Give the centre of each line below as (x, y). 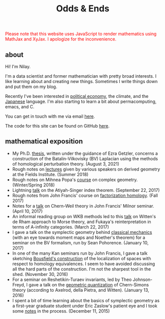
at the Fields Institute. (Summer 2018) (50, 174)
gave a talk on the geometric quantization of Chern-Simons (89, 284)
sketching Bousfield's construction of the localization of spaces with (82, 258)
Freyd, (19, 284)
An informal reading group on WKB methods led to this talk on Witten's (84, 216)
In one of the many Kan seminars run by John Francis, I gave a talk (80, 253)
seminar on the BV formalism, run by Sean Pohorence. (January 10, (80, 242)
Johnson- (143, 279)
